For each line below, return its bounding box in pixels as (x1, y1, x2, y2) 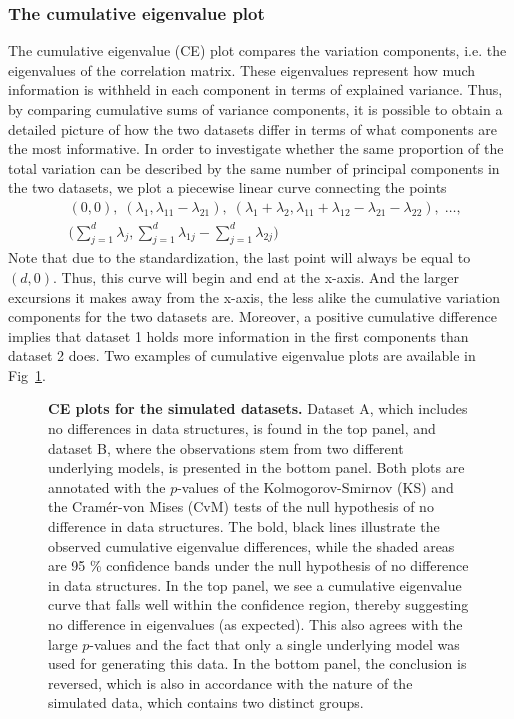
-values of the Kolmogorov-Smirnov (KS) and (177, 476, 454, 497)
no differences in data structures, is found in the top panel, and (48, 418, 436, 439)
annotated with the (48, 476, 166, 497)
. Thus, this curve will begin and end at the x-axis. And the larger (52, 266, 459, 287)
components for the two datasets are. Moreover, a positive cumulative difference (8, 306, 497, 327)
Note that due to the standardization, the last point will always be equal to (8, 247, 471, 268)
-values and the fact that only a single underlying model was (89, 633, 460, 654)
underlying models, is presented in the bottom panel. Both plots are (48, 457, 465, 478)
